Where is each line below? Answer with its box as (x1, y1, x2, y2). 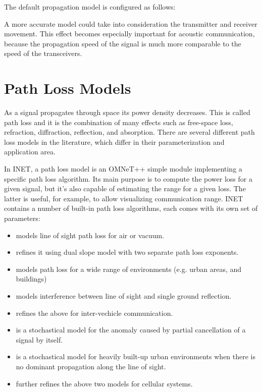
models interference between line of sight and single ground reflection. (16, 291, 232, 301)
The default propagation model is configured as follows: (4, 2, 176, 12)
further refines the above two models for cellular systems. (16, 378, 193, 388)
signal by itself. (16, 334, 63, 345)
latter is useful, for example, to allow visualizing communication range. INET (4, 193, 243, 203)
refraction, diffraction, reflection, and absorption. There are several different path (4, 127, 255, 137)
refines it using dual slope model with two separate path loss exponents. (16, 247, 239, 257)
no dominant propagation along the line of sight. (16, 361, 166, 371)
